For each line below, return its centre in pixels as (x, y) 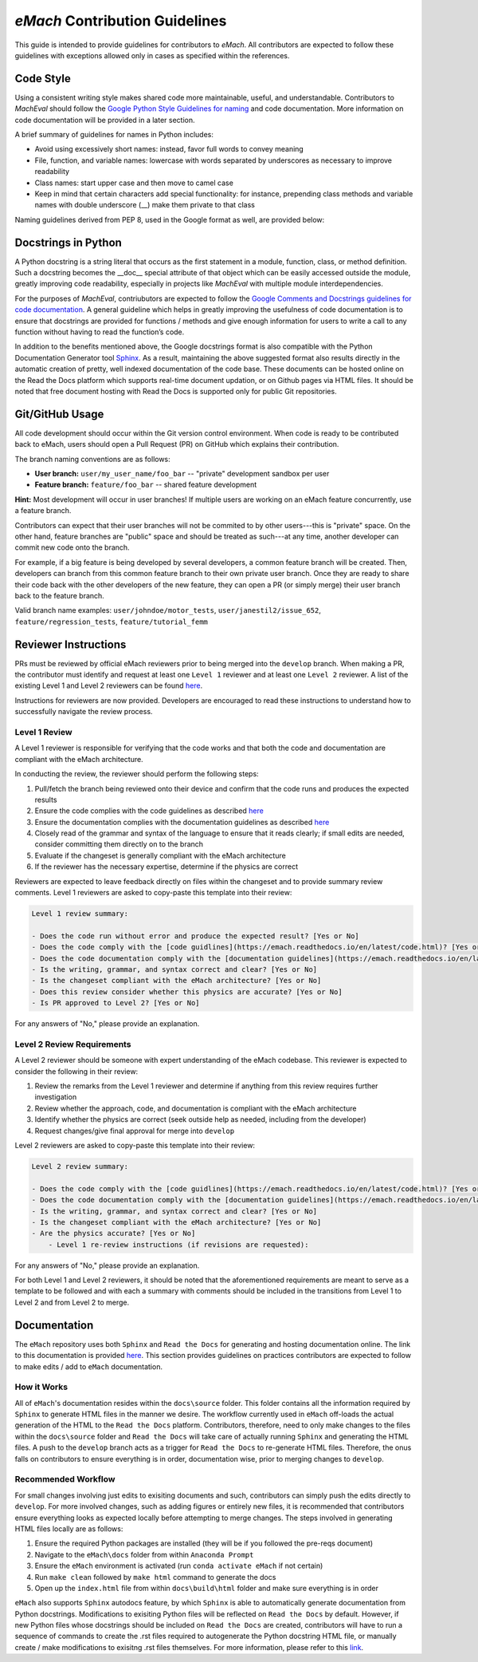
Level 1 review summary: (80, 914)
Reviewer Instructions (71, 644)
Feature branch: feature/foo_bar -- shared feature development (146, 485)
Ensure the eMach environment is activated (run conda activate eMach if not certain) (179, 1566)
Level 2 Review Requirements (73, 1044)
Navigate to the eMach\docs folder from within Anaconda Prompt (144, 1554)
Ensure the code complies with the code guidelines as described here (149, 811)
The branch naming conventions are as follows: (92, 459)
